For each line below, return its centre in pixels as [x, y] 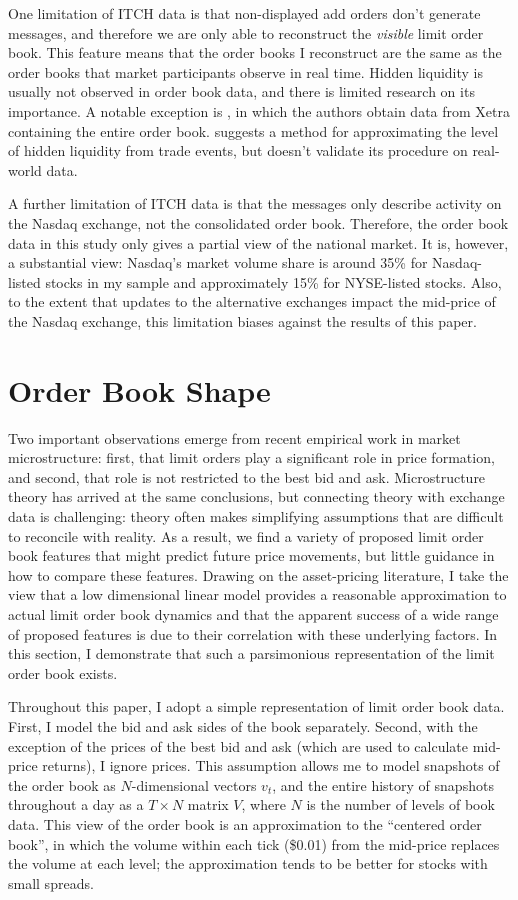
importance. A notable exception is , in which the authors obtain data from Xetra [259, 110]
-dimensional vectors [194, 784]
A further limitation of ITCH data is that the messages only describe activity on [255, 203]
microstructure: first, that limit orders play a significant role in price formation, [251, 457]
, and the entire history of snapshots [383, 784]
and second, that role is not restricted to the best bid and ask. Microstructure [247, 476]
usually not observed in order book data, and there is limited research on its [241, 91]
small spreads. [51, 882]
